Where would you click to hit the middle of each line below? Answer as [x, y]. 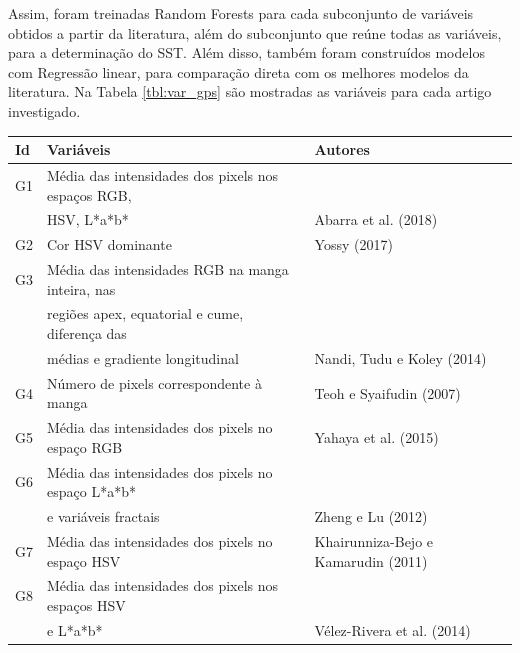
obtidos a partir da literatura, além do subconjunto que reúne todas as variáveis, [255, 32]
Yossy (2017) [353, 244]
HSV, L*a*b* [88, 219]
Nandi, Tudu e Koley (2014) [400, 357]
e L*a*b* [75, 629]
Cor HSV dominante [109, 244]
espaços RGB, [89, 194]
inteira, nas [81, 288]
